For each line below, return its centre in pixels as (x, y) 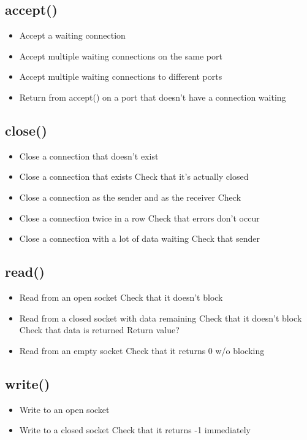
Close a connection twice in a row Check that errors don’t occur (139, 218)
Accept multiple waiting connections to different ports (121, 76)
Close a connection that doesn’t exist (89, 156)
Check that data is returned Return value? (99, 330)
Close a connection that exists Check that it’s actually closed (134, 176)
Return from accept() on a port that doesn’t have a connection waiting (153, 97)
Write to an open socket (64, 409)
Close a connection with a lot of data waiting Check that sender (139, 238)
